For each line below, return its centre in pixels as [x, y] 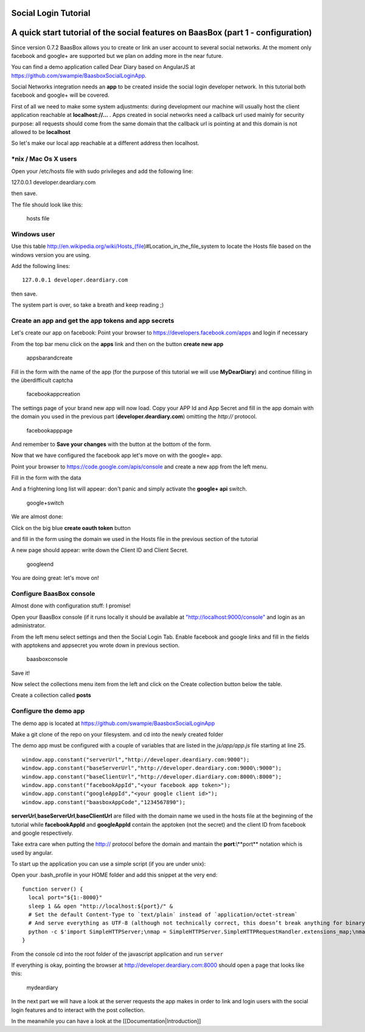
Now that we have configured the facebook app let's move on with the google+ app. [117, 455]
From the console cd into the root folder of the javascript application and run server [117, 954]
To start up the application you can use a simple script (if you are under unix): [109, 864]
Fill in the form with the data [46, 478]
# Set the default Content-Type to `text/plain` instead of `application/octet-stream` [163, 915]
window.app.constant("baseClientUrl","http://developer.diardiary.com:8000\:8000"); [152, 776]
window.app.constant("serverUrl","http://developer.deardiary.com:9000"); [136, 759]
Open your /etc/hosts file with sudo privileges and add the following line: [102, 171]
